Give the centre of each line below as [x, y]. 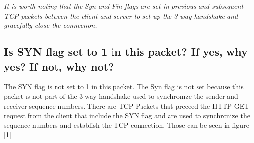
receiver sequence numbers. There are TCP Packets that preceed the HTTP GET [127, 106]
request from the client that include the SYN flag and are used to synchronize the [127, 115]
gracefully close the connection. [51, 25]
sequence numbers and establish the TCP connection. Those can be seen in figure [127, 125]
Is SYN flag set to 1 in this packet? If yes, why [126, 52]
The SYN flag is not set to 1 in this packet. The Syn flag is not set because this [124, 86]
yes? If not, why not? [59, 66]
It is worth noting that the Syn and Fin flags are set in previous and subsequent [124, 6]
